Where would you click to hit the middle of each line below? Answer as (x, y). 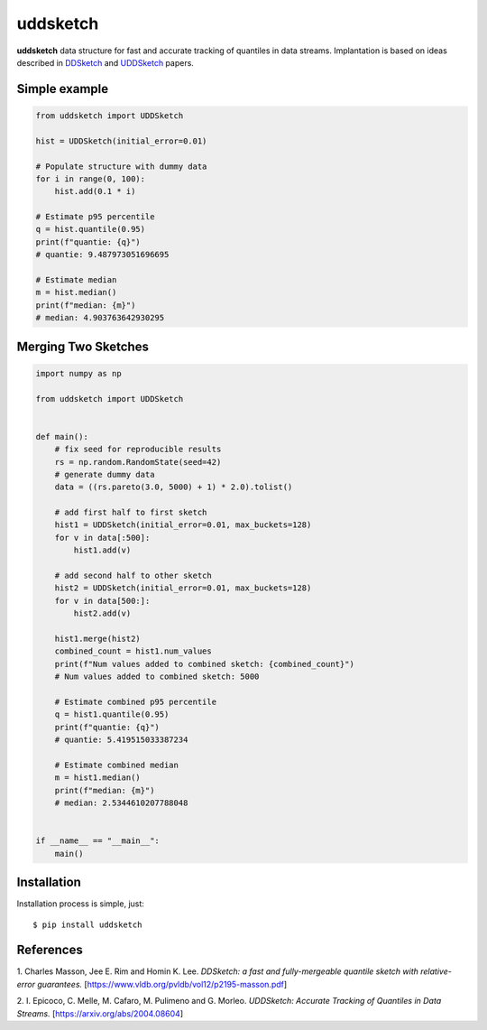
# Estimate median (76, 280)
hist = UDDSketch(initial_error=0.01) (121, 141)
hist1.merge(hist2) (98, 638)
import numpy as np (78, 373)
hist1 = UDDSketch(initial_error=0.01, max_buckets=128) (183, 525)
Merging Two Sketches (83, 346)
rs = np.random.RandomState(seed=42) (138, 462)
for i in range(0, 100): (91, 179)
